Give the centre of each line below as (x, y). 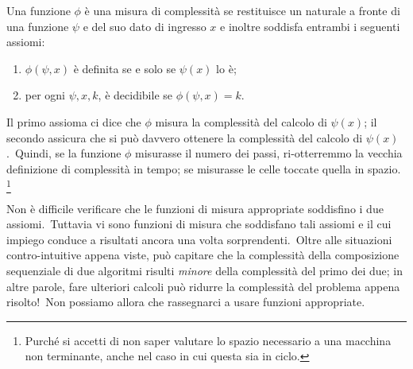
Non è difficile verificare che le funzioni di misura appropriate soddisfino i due (195, 208)
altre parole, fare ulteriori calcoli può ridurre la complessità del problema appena (203, 286)
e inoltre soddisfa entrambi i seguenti (310, 26)
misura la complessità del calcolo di (241, 121)
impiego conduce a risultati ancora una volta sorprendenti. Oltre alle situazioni (199, 239)
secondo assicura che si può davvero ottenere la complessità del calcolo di (185, 137)
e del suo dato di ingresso (145, 26)
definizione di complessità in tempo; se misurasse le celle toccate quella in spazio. (204, 168)
